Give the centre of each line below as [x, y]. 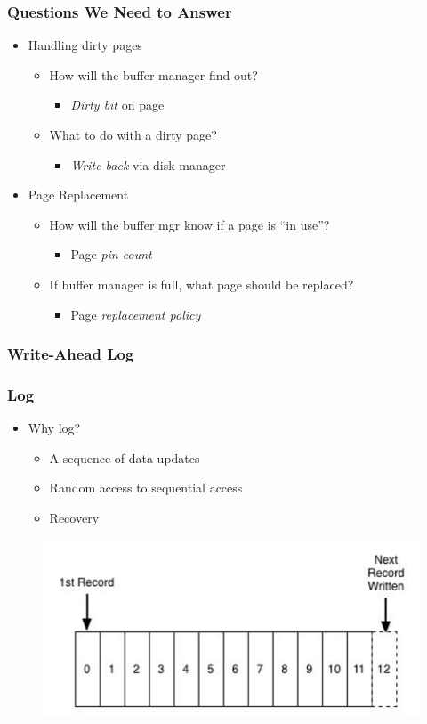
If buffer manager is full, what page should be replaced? [201, 284]
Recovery [74, 517]
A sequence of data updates [125, 457]
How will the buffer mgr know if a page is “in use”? [189, 224]
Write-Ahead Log [71, 354]
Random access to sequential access [146, 488]
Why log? [54, 428]
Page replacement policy [136, 314]
